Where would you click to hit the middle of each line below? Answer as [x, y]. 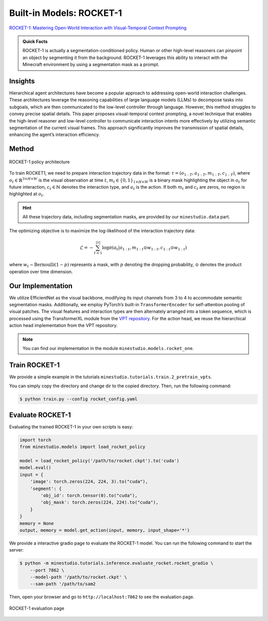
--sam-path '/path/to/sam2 [63, 584]
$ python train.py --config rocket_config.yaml [78, 399]
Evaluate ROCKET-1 [40, 415]
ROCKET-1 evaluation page [37, 608]
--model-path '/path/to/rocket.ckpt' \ [79, 577]
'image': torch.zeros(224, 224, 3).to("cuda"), [89, 482]
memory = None [37, 523]
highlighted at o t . [27, 195]
